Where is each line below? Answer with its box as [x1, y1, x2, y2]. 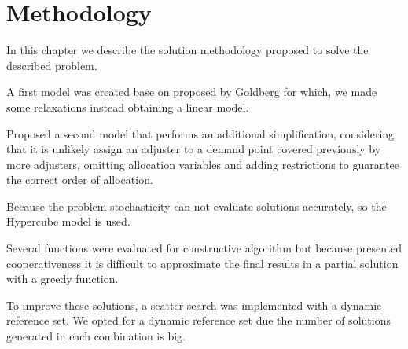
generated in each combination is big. [6, 328, 186, 344]
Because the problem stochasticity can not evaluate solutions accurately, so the [6, 197, 387, 214]
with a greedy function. [6, 270, 119, 287]
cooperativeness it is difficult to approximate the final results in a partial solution [6, 255, 399, 271]
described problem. [6, 57, 97, 73]
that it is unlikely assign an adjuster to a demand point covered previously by [6, 141, 381, 157]
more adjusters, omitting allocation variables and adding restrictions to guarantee [6, 156, 399, 172]
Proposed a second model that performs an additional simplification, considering [6, 125, 395, 141]
